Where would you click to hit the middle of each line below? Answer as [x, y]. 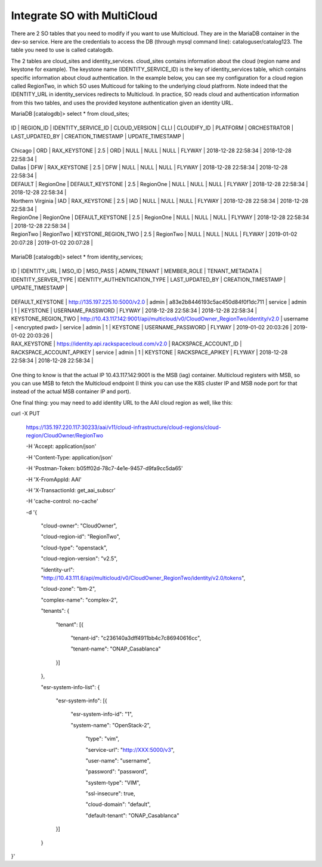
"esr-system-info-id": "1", [102, 714]
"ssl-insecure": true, [110, 794]
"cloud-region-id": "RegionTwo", [80, 536]
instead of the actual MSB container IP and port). [71, 391]
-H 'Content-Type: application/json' [69, 457]
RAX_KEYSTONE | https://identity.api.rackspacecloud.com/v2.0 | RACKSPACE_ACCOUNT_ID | [126, 344]
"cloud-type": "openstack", [74, 547]
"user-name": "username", [118, 760]
